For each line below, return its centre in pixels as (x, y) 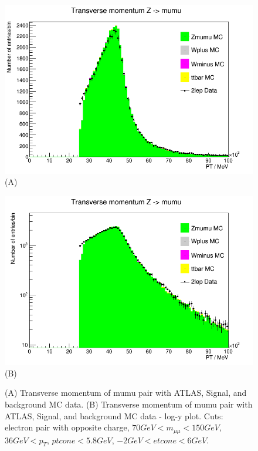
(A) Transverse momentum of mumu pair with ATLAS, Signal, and (126, 393)
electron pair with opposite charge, (67, 427)
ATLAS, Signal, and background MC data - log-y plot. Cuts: (114, 415)
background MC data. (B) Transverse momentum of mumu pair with (129, 404)
